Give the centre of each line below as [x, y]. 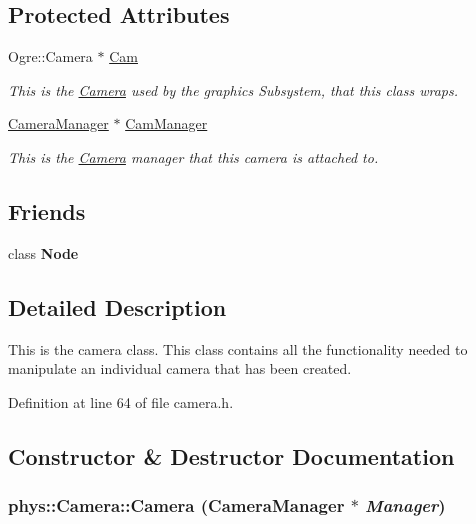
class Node [43, 252]
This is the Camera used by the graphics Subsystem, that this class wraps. [233, 89]
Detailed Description [117, 306]
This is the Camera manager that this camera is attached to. [193, 156]
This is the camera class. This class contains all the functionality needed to [238, 348]
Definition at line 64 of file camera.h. [121, 401]
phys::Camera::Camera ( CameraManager [176, 505]
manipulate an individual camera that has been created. [180, 368]
